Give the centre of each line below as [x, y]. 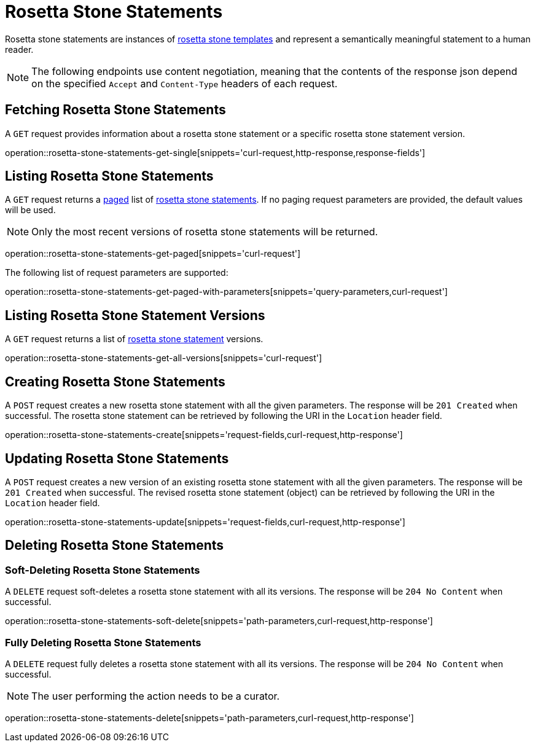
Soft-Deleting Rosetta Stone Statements [103, 570]
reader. [19, 49]
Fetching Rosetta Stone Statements [115, 110]
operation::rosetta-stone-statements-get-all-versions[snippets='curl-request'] [164, 358]
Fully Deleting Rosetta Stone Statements [103, 642]
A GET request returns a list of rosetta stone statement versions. [134, 339]
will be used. [30, 210]
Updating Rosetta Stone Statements [117, 458]
